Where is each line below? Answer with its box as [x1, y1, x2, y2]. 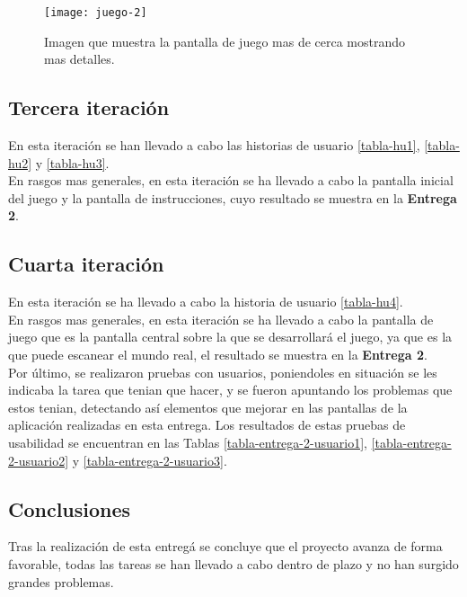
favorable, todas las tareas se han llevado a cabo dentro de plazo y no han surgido [8, 554, 459, 573]
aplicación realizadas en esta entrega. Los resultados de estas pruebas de [8, 415, 406, 434]
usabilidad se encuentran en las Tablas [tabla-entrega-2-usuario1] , [8, 432, 367, 451]
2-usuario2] [8, 450, 69, 469]
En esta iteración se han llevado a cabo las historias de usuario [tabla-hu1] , [8, 136, 420, 155]
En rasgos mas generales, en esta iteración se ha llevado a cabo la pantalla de [8, 309, 434, 328]
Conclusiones [8, 495, 131, 522]
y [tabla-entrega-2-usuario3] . [72, 450, 227, 469]
